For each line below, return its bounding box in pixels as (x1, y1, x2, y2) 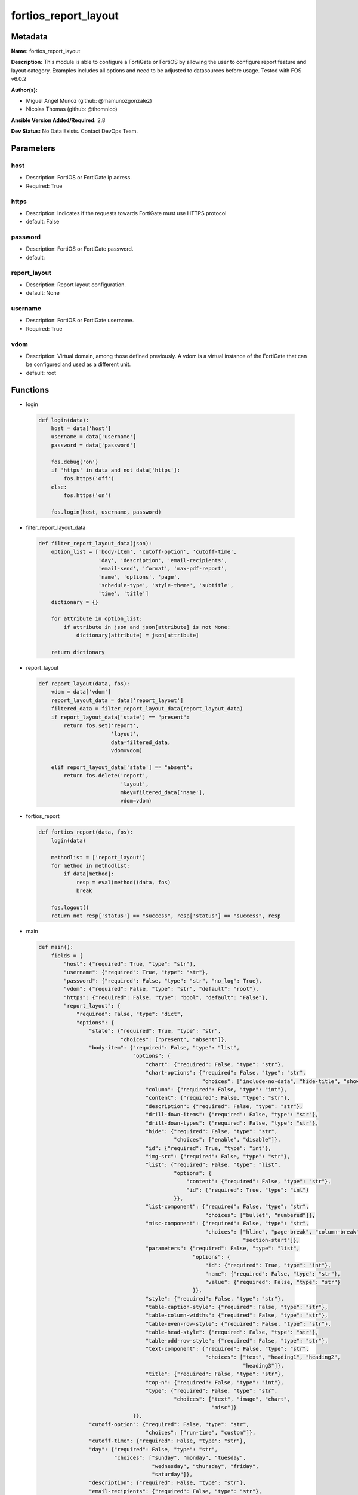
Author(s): (11, 86, 38, 93)
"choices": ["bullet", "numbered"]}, (205, 1212, 316, 1218)
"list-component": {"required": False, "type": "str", (145, 1203, 310, 1210)
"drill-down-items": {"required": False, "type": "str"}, (145, 1111, 319, 1118)
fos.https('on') (63, 492, 112, 499)
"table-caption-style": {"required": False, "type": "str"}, (145, 1304, 328, 1311)
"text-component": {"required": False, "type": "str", (145, 1345, 310, 1353)
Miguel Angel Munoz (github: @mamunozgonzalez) (26, 97, 152, 105)
